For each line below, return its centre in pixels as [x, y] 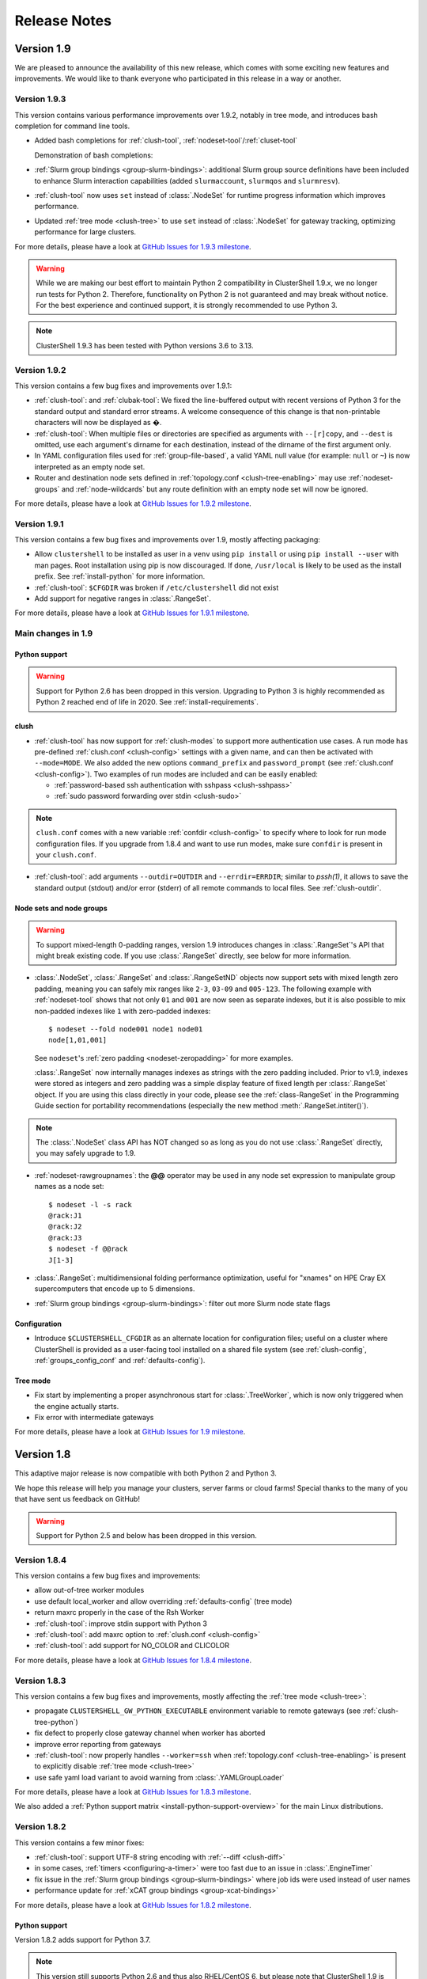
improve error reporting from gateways [98, 1744]
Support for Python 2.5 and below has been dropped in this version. [146, 1535]
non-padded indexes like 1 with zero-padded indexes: [123, 1011]
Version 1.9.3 [40, 99]
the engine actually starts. [77, 1406]
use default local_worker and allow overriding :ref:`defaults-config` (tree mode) [163, 1601]
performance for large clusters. [85, 232]
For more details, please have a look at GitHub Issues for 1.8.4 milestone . [133, 1660]
